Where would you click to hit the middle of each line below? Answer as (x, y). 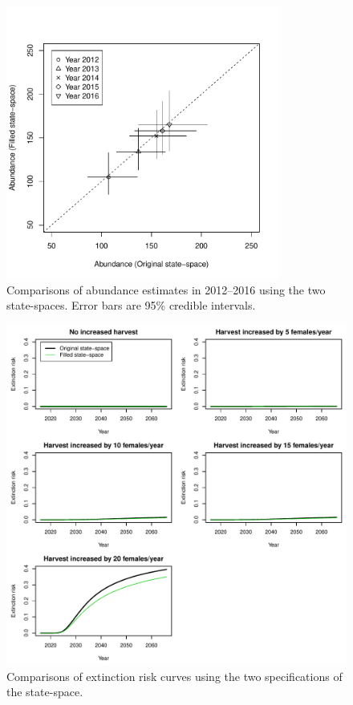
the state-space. (45, 692)
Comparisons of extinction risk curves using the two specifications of (174, 676)
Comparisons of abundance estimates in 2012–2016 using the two (166, 289)
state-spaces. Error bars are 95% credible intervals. (131, 305)
